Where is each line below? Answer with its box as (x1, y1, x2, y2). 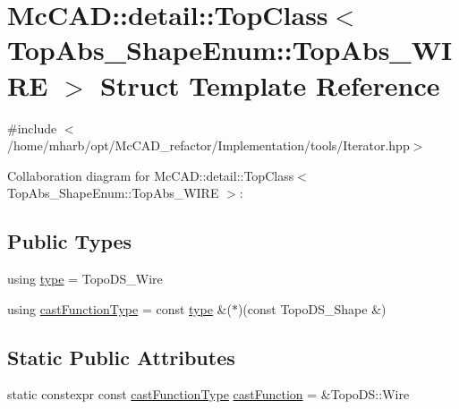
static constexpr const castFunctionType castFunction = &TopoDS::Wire (7, 385, 410, 404)
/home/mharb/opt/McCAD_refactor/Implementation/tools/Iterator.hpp (7, 136, 410, 155)
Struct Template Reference (100, 66, 440, 103)
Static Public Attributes (7, 343, 235, 371)
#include (7, 118, 57, 137)
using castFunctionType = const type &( (7, 299, 232, 318)
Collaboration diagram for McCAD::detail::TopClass (7, 166, 294, 184)
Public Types (7, 227, 132, 255)
